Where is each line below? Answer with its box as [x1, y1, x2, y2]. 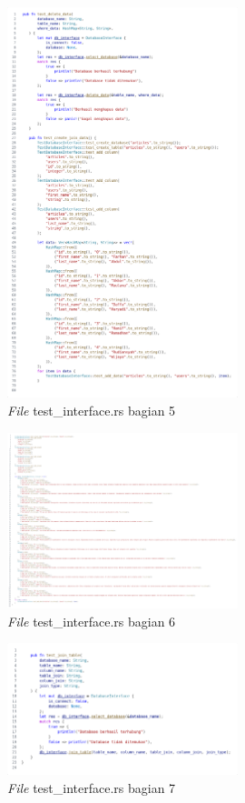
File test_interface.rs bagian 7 [7, 778, 176, 797]
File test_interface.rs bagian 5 [7, 401, 176, 420]
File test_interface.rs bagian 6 [7, 611, 176, 630]
